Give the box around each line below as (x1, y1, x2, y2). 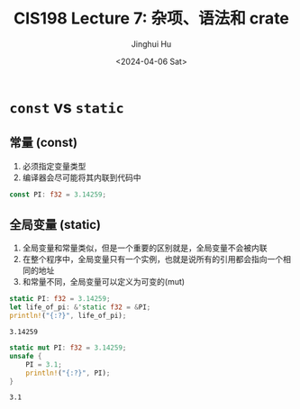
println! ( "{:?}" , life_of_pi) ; (9, 312, 127, 321)
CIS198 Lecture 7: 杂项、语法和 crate (13, 8, 290, 29)
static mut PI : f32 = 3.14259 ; (9, 343, 127, 352)
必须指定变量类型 (22, 160, 86, 171)
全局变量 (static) (9, 217, 102, 232)
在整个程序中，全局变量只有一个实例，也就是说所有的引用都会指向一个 (22, 254, 284, 265)
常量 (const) (9, 135, 78, 150)
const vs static (9, 96, 124, 117)
